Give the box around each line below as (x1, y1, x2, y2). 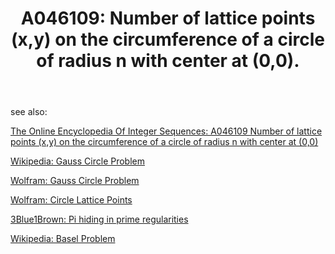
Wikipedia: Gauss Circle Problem (10, 155, 145, 167)
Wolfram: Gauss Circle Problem (10, 175, 140, 187)
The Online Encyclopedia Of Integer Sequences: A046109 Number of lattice (10, 125, 323, 137)
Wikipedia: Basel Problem (10, 233, 116, 245)
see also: (10, 106, 48, 118)
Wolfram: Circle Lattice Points (10, 194, 133, 206)
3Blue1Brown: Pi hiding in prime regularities (10, 213, 189, 226)
